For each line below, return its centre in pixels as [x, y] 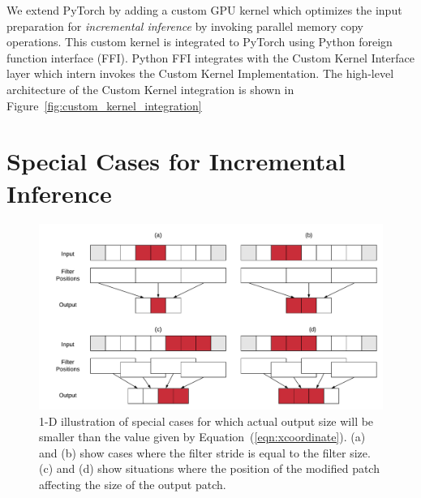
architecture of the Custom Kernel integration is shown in [150, 89]
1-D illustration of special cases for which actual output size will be [206, 421]
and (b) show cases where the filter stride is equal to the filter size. [205, 452]
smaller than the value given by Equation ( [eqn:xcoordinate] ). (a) [202, 437]
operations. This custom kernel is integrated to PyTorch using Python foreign [200, 42]
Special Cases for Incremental [176, 161]
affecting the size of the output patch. [133, 484]
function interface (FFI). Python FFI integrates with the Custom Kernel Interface [210, 57]
